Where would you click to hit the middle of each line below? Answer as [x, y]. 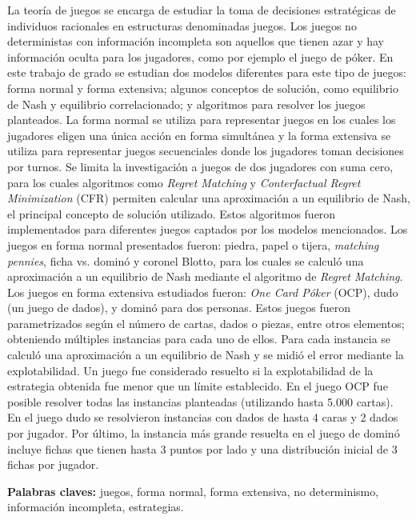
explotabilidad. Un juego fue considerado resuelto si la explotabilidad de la [190, 370]
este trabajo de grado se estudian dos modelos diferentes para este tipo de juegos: [207, 72]
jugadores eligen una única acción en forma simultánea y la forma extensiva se [199, 135]
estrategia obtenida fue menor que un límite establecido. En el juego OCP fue [198, 386]
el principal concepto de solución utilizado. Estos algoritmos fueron [172, 213]
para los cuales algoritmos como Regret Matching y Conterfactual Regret [184, 182]
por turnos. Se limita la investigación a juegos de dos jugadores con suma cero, [200, 166]
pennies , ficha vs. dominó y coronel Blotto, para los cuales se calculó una [186, 260]
